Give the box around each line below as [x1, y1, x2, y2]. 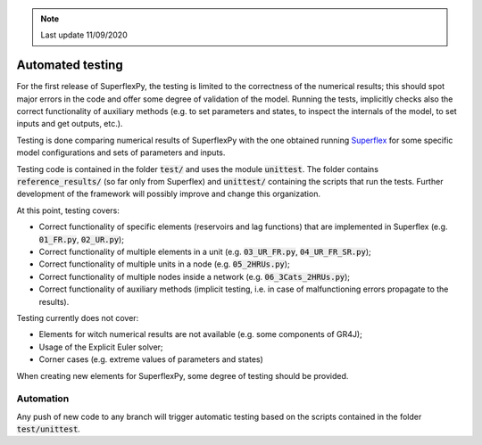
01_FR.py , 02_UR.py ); [38, 234, 125, 244]
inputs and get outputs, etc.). [16, 119, 123, 129]
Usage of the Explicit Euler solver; [38, 342, 164, 352]
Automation [16, 392, 70, 405]
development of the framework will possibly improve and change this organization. [16, 188, 321, 200]
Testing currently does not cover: [16, 312, 139, 323]
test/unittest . [16, 424, 80, 434]
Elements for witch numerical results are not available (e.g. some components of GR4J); [38, 329, 363, 340]
